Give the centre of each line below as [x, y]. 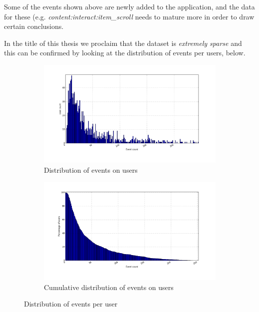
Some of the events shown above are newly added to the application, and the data [129, 6]
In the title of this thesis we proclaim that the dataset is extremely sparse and [123, 43]
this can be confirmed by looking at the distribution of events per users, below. [125, 53]
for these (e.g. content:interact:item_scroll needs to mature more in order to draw [129, 16]
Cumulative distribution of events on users [109, 287]
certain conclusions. [34, 26]
